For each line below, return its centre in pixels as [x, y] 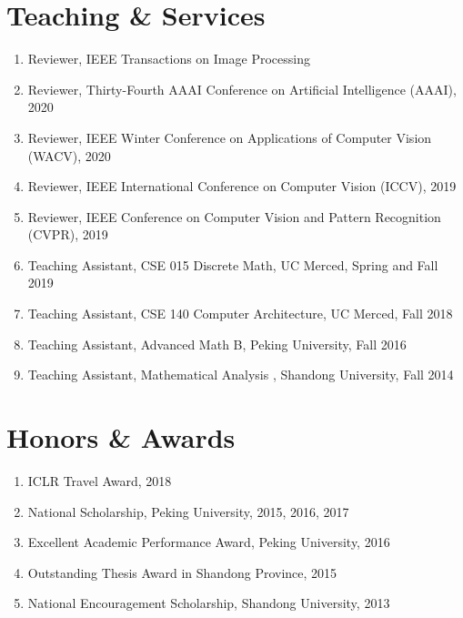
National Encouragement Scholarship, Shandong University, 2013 [209, 603]
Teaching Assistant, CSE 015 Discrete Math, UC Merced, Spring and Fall [233, 264]
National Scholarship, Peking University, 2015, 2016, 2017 [188, 511]
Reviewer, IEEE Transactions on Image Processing [169, 59]
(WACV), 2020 [69, 155]
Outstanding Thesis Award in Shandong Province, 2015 [182, 572]
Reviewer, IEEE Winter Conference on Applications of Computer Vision [230, 137]
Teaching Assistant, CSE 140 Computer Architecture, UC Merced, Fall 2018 [240, 314]
